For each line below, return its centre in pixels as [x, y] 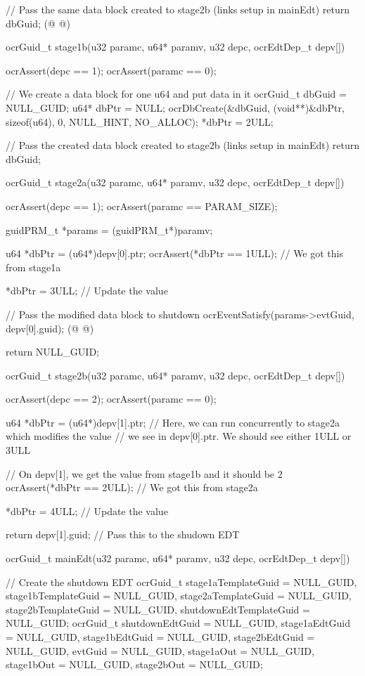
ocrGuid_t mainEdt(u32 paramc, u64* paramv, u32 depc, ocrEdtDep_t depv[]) [178, 558]
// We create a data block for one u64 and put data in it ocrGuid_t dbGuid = [176, 94]
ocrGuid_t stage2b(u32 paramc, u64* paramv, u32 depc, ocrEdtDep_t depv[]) [175, 375]
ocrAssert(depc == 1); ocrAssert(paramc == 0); [111, 70]
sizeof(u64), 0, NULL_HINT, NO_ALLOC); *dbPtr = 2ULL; [140, 121]
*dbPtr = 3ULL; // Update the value [87, 291]
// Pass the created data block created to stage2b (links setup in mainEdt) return [182, 145]
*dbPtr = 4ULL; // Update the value [87, 511]
